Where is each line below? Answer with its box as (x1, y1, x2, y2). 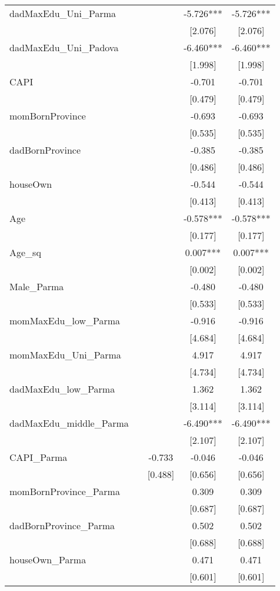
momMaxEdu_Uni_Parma (9, 348, 121, 361)
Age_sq (9, 245, 41, 259)
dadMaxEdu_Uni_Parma (9, 6, 116, 20)
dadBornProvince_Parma (9, 519, 115, 532)
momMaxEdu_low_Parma (9, 314, 121, 327)
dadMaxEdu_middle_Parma (9, 416, 129, 430)
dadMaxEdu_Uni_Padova (9, 41, 119, 54)
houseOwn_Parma (9, 553, 86, 566)
